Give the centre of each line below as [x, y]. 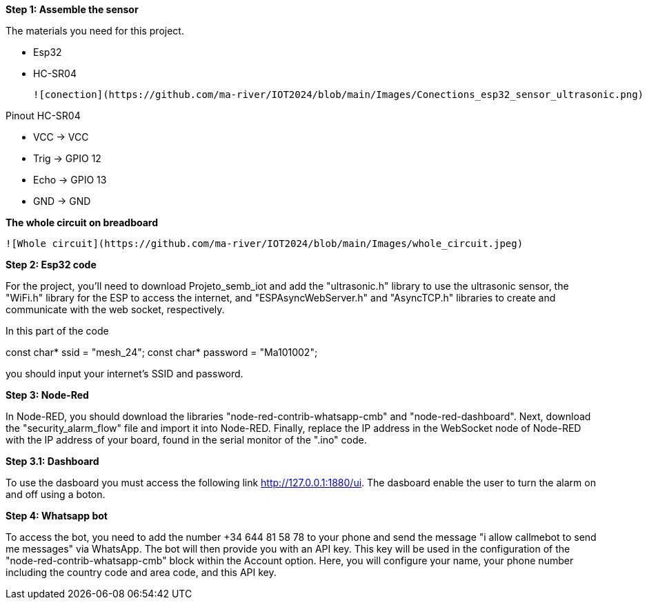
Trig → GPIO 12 [67, 158]
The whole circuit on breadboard [82, 222]
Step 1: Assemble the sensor [72, 9]
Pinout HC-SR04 [43, 116]
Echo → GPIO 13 [70, 180]
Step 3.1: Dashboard [52, 461]
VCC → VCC [61, 137]
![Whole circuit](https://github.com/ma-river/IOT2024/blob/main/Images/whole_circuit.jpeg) [265, 244]
